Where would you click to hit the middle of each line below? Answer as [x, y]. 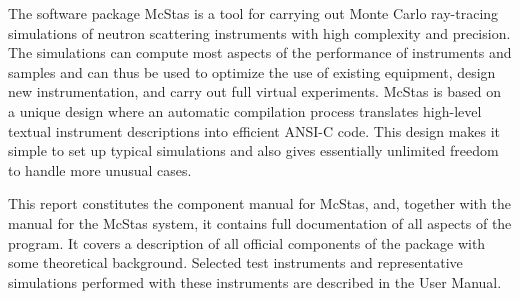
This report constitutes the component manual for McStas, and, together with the [259, 203]
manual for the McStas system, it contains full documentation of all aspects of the [260, 222]
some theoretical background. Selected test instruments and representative [235, 262]
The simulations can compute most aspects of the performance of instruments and [260, 52]
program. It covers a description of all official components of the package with [247, 242]
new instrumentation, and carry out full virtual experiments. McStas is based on [254, 91]
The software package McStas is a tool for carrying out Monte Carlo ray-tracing [253, 13]
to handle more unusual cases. [100, 169]
